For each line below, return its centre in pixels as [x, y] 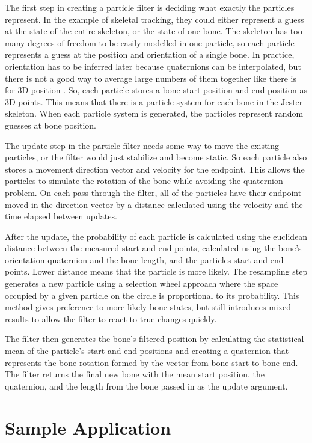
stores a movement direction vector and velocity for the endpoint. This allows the [155, 169]
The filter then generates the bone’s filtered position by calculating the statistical [154, 339]
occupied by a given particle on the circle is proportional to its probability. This [152, 295]
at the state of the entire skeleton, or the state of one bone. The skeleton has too [154, 31]
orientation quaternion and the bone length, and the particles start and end [144, 259]
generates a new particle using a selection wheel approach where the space [142, 283]
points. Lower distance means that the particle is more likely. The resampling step [156, 271]
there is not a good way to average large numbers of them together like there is [151, 78]
